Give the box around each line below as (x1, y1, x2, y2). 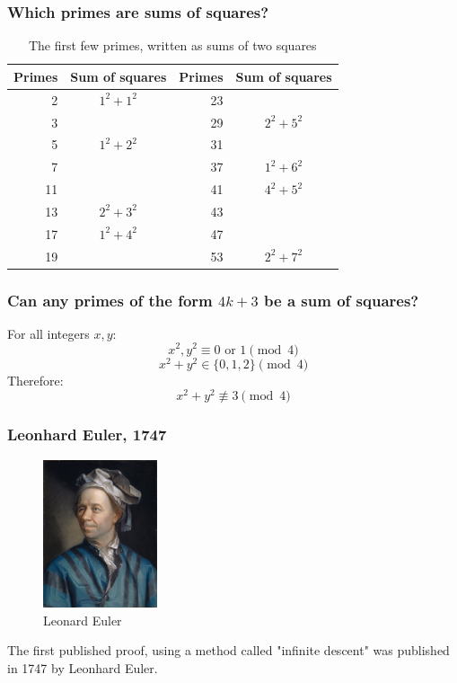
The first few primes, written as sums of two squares (28, 36, 317, 55)
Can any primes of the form (7, 288, 213, 311)
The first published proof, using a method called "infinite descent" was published (7, 641, 450, 660)
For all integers (7, 324, 90, 342)
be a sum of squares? (264, 288, 419, 311)
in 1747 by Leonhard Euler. (7, 658, 158, 677)
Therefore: (7, 370, 64, 389)
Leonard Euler (43, 610, 122, 629)
